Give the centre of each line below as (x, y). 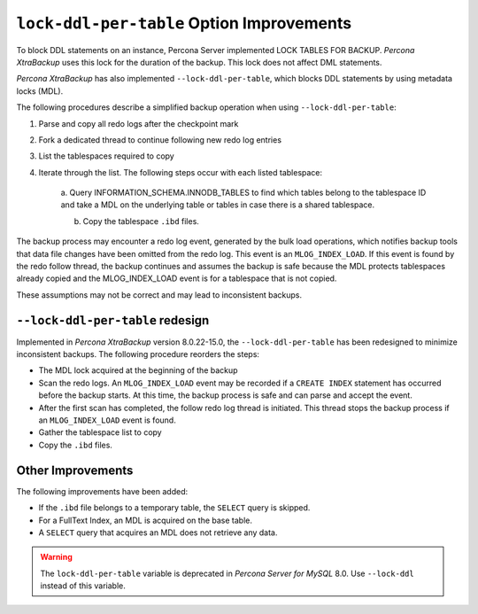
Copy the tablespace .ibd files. (141, 221)
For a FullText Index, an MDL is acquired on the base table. (145, 520)
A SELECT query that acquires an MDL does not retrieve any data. (158, 532)
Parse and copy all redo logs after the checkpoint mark (139, 123)
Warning (56, 557)
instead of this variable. (83, 586)
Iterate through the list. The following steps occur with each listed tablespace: (181, 172)
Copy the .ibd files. (75, 445)
